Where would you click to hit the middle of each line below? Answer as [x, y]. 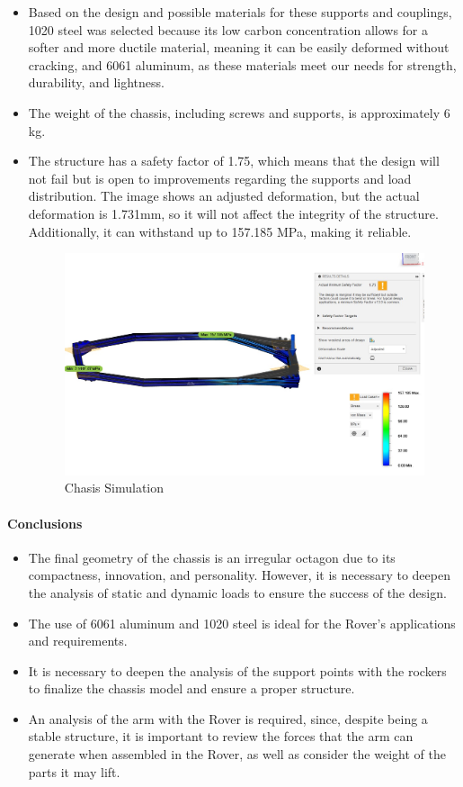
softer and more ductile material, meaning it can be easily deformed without [239, 47]
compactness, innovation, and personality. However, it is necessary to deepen [239, 575]
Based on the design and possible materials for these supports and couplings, [240, 12]
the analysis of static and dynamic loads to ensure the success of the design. [237, 592]
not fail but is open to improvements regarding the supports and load [220, 178]
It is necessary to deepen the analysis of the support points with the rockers [237, 670]
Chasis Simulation [114, 488]
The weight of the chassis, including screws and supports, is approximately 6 [239, 112]
